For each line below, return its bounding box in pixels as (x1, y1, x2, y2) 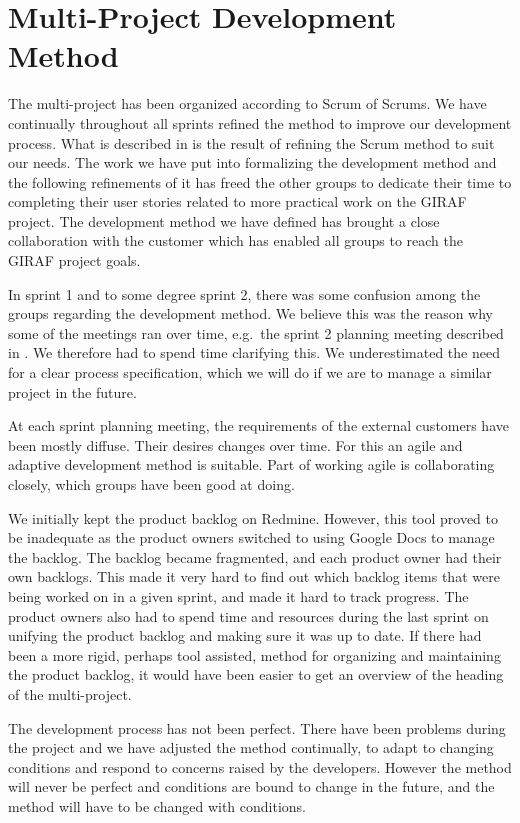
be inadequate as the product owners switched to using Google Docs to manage (8, 527, 495, 548)
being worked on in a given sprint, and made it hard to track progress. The (8, 585, 469, 606)
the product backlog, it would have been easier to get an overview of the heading (8, 664, 504, 685)
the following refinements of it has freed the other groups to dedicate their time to (8, 171, 512, 192)
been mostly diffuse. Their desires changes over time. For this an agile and (8, 434, 463, 455)
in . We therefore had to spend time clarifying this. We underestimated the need (8, 342, 500, 363)
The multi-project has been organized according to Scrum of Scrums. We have (8, 93, 487, 114)
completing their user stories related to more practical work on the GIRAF (8, 191, 467, 212)
